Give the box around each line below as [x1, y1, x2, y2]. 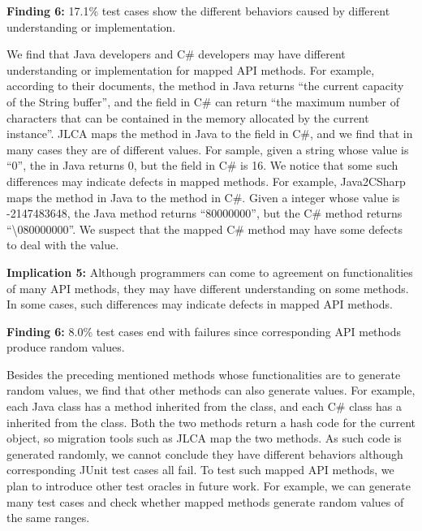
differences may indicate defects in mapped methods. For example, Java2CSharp [6, 172, 406, 189]
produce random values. [6, 339, 125, 356]
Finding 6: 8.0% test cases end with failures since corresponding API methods [6, 322, 402, 339]
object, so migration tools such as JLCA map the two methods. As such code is [6, 430, 402, 447]
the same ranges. [6, 509, 90, 526]
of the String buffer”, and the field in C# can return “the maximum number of [6, 93, 399, 110]
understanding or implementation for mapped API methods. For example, [6, 61, 375, 78]
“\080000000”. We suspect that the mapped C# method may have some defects [6, 220, 403, 237]
